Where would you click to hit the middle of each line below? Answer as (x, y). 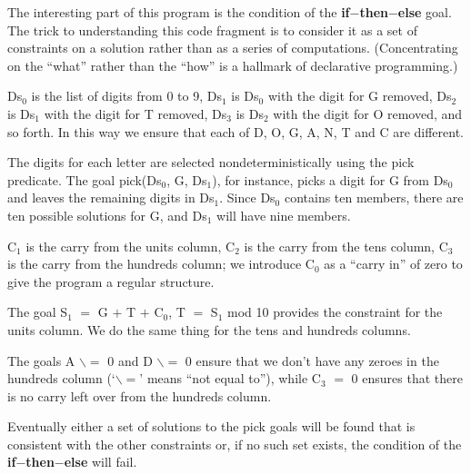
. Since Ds (247, 197)
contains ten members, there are (374, 197)
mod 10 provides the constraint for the (335, 312)
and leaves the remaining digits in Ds (111, 197)
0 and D (130, 360)
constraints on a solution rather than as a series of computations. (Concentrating (233, 48)
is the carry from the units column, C (130, 246)
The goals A (41, 360)
